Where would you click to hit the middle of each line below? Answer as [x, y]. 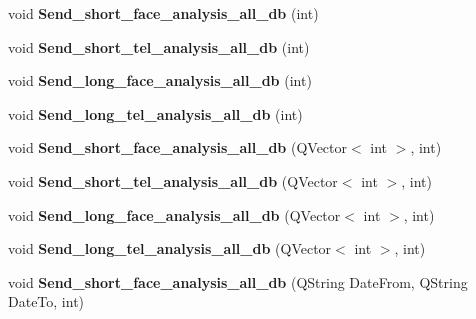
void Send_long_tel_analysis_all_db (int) [155, 113]
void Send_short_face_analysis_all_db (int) [163, 13]
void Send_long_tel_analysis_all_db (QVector [170, 248]
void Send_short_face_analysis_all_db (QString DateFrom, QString [238, 281]
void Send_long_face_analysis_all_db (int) [160, 80]
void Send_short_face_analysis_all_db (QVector [178, 147]
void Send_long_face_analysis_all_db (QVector [174, 214]
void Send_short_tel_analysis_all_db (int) [159, 46]
